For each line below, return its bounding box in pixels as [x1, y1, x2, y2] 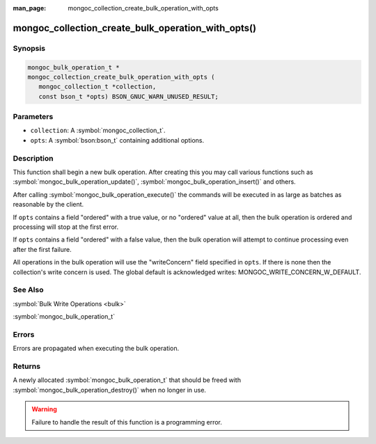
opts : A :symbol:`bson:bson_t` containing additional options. [30, 136, 205, 144]
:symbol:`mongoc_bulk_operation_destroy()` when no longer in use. [13, 386, 207, 394]
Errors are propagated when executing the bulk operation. [13, 344, 180, 353]
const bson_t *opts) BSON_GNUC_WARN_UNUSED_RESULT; [38, 93, 219, 100]
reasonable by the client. [13, 200, 84, 209]
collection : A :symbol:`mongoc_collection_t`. [30, 126, 166, 135]
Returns [13, 361, 41, 371]
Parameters [13, 112, 54, 122]
